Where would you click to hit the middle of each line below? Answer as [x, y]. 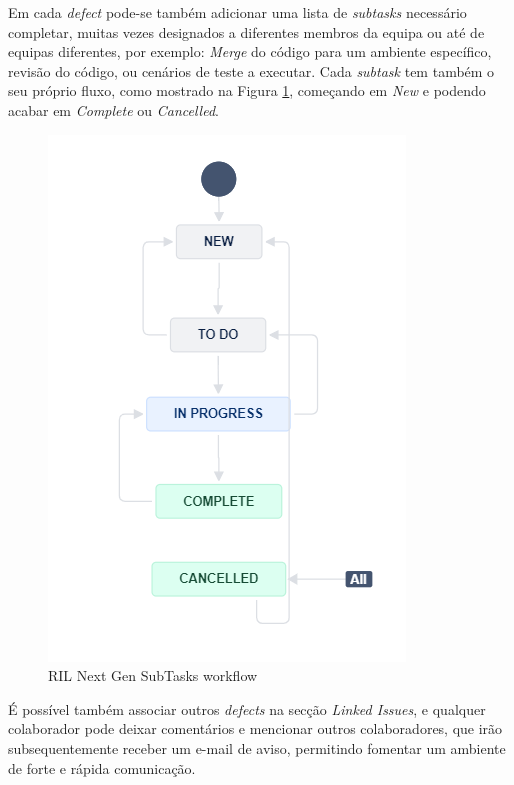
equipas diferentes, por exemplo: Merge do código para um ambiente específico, [250, 51]
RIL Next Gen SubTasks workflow [153, 675]
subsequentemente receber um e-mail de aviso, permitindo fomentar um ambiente [257, 747]
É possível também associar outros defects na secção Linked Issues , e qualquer [247, 708]
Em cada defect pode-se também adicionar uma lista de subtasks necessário [237, 12]
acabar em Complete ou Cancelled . [113, 109]
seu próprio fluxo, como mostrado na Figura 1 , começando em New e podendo [247, 90]
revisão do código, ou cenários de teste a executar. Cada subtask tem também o [251, 70]
